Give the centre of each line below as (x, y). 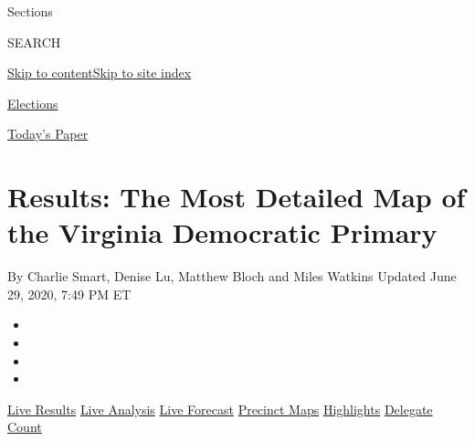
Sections (30, 11)
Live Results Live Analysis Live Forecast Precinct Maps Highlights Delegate (220, 409)
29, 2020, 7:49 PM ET (69, 294)
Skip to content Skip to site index (100, 73)
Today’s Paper (48, 134)
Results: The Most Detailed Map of (237, 197)
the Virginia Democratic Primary (222, 232)
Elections (33, 103)
